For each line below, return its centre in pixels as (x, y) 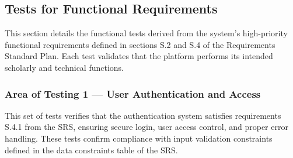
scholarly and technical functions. (64, 67)
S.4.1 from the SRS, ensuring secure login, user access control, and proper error (146, 127)
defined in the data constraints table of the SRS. (91, 150)
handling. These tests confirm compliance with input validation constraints (139, 138)
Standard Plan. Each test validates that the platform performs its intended (139, 56)
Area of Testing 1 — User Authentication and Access (133, 93)
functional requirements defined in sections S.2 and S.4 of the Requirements (140, 44)
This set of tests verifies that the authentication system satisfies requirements (143, 115)
